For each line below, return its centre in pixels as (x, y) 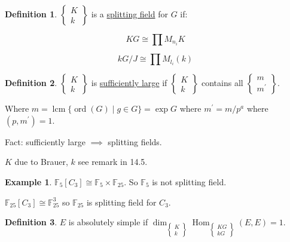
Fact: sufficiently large (45, 141)
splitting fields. (135, 141)
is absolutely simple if (108, 222)
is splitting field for (121, 202)
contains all (222, 83)
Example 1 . (28, 181)
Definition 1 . (31, 14)
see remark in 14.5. (113, 162)
